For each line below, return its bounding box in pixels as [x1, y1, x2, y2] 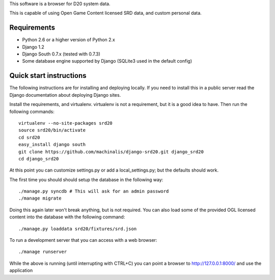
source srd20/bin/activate [18, 127, 86, 133]
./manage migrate [18, 195, 62, 201]
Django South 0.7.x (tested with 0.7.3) [22, 51, 100, 57]
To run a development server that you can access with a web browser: [9, 237, 157, 243]
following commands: [9, 108, 54, 115]
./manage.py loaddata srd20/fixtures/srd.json [18, 226, 137, 232]
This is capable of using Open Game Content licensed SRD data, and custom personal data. [9, 10, 202, 16]
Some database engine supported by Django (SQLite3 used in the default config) [22, 58, 193, 64]
